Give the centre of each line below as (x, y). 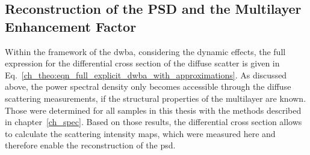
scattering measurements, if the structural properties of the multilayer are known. (156, 98)
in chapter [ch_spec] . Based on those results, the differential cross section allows (153, 122)
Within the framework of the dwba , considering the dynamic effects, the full (145, 51)
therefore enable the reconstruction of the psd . (90, 145)
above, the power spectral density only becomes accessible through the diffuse (148, 86)
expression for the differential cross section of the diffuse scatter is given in (142, 63)
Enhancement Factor (71, 26)
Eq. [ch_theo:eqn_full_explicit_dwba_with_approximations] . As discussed (146, 75)
